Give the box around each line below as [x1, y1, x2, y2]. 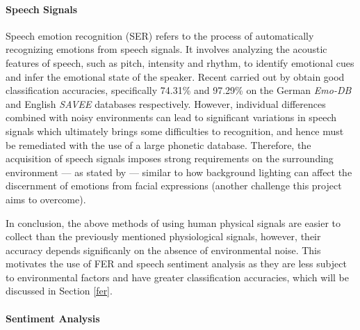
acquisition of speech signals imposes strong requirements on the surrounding [6, 151, 334, 166]
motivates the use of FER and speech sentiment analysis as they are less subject [6, 256, 347, 271]
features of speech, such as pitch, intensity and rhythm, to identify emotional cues [6, 55, 354, 70]
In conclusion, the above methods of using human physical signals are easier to [6, 215, 341, 230]
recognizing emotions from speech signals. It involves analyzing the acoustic [6, 42, 327, 56]
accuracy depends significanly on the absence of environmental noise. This [6, 242, 321, 257]
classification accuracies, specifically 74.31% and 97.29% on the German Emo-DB [6, 83, 352, 97]
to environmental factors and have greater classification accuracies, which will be [6, 269, 349, 284]
